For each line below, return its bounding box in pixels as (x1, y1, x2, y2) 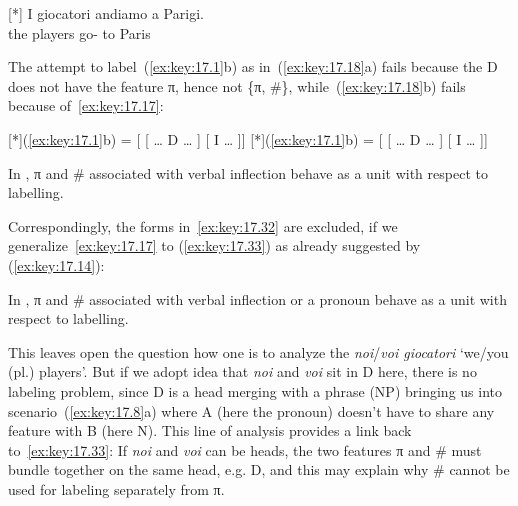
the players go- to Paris (8, 22, 151, 43)
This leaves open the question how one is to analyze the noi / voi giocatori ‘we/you (8, 341, 509, 362)
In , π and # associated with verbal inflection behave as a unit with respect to (8, 162, 488, 183)
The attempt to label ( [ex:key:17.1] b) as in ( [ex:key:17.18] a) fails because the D (8, 56, 498, 77)
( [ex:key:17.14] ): (8, 254, 105, 275)
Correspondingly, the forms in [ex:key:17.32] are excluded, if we (8, 215, 398, 236)
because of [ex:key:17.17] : (8, 95, 164, 116)
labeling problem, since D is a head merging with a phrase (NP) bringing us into (8, 380, 502, 401)
